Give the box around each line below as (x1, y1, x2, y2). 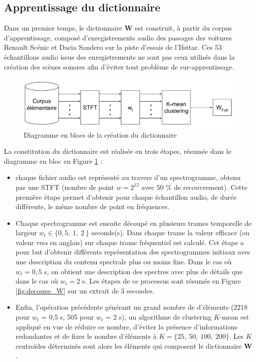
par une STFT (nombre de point (15, 181, 114, 192)
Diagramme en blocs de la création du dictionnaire (24, 129, 177, 140)
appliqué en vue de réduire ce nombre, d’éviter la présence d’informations (15, 321, 238, 331)
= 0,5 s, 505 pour (41, 312, 94, 322)
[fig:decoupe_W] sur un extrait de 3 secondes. (15, 285, 154, 295)
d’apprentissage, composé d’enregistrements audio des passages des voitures (4, 32, 232, 42)
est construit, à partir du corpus (135, 23, 232, 33)
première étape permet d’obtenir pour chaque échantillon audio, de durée (15, 191, 237, 202)
